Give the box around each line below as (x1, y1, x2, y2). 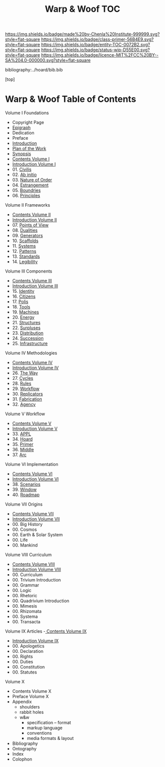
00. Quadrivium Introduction (12, 598, 70, 604)
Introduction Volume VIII (12, 567, 61, 573)
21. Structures (12, 320, 41, 326)
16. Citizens (12, 294, 36, 300)
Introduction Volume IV (12, 365, 59, 371)
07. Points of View (12, 222, 49, 228)
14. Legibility (12, 259, 38, 265)
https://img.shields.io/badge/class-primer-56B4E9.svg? (41, 36, 154, 42)
